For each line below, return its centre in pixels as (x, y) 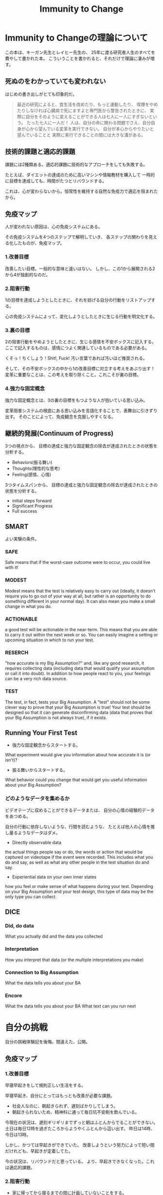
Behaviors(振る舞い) (32, 463)
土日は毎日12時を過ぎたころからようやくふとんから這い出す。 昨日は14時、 (80, 1128)
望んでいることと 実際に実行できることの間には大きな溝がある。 (81, 135)
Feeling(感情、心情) (32, 475)
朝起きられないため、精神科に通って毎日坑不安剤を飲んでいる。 (76, 1112)
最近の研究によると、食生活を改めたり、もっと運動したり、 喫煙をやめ (87, 104)
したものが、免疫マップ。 (39, 243)
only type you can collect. (31, 896)
